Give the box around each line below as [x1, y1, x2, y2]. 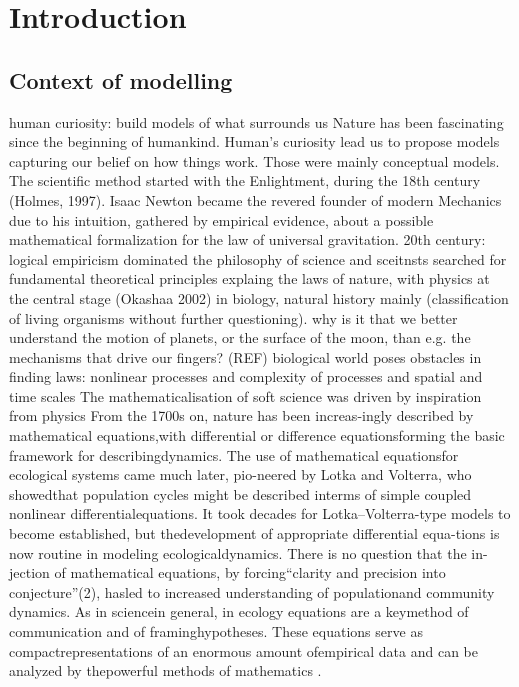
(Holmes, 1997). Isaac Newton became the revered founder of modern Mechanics [9, 189, 502, 210]
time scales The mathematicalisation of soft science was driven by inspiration [9, 385, 482, 406]
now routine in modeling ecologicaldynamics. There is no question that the [9, 542, 467, 563]
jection [9, 562, 50, 583]
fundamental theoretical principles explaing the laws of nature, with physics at [9, 268, 490, 289]
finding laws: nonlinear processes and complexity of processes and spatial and [9, 366, 483, 387]
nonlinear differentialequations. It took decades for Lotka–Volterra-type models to [9, 503, 511, 524]
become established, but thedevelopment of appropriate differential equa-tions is [9, 523, 500, 544]
